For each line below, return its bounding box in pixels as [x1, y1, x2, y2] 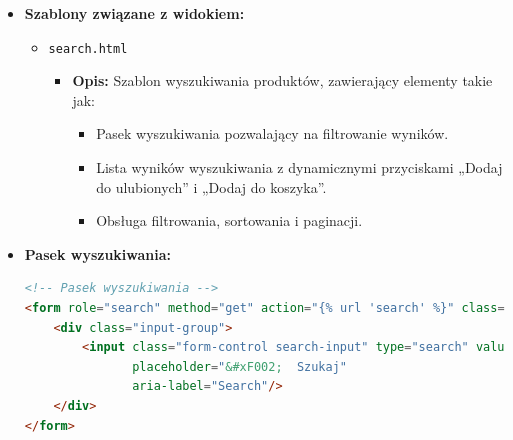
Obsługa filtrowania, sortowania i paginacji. [96, 210, 363, 231]
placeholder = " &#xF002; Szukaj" [132, 359, 347, 374]
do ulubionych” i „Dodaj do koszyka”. [96, 176, 327, 197]
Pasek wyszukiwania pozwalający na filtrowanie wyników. [96, 123, 449, 144]
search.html [48, 41, 128, 56]
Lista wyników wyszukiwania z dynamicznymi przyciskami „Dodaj [96, 157, 503, 178]
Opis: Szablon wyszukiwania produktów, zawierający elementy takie [72, 70, 493, 91]
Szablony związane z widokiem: [24, 3, 245, 23]
